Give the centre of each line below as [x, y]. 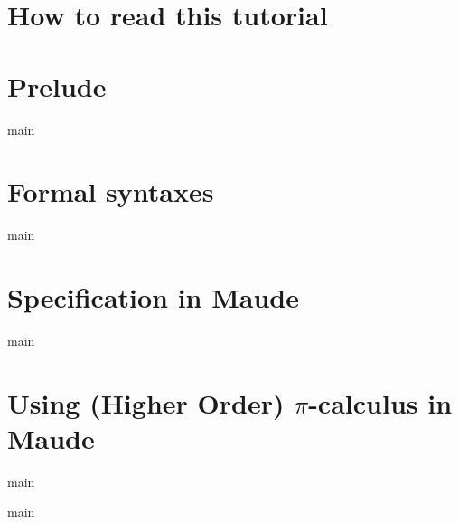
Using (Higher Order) [146, 402]
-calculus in [380, 402]
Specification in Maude [154, 297]
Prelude [57, 86]
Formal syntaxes [111, 191]
